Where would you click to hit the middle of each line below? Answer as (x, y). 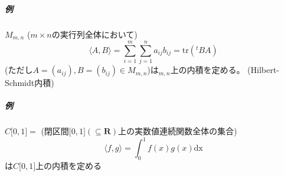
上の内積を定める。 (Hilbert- (225, 70)
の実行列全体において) (94, 34)
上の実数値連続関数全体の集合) (178, 131)
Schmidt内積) (30, 83)
